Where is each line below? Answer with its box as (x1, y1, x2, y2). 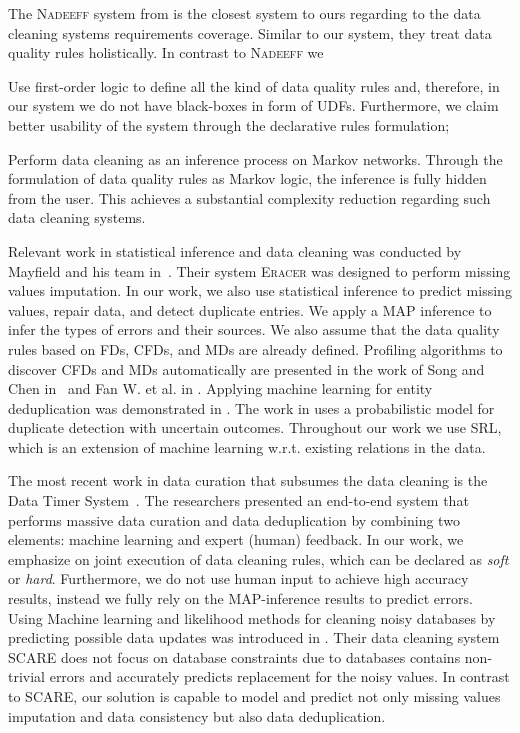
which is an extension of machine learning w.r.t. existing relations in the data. (8, 436, 486, 457)
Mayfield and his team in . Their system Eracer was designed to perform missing (8, 260, 511, 281)
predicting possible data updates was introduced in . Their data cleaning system (8, 627, 500, 648)
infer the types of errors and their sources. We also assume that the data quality (8, 319, 500, 340)
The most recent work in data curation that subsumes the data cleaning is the (8, 470, 488, 491)
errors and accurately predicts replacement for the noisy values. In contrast (49, 666, 510, 687)
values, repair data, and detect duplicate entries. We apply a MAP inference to (8, 299, 492, 320)
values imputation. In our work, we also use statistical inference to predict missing (8, 280, 512, 301)
